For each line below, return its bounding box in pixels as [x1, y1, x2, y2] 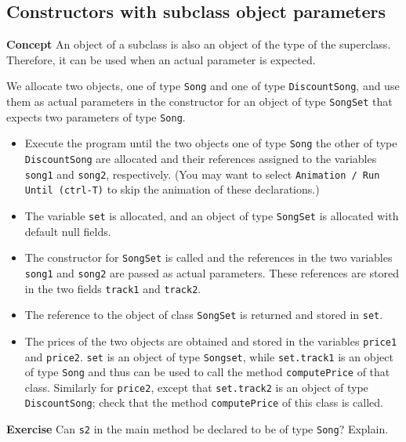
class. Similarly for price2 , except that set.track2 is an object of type [24, 379, 368, 395]
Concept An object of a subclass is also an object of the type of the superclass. [6, 36, 391, 53]
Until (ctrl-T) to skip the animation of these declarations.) [24, 181, 320, 197]
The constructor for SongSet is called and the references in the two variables [24, 249, 393, 266]
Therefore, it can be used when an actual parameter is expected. [6, 51, 316, 67]
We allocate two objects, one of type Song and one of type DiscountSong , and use [6, 78, 400, 94]
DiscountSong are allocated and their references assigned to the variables [24, 150, 377, 167]
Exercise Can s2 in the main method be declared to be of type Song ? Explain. [6, 421, 389, 437]
